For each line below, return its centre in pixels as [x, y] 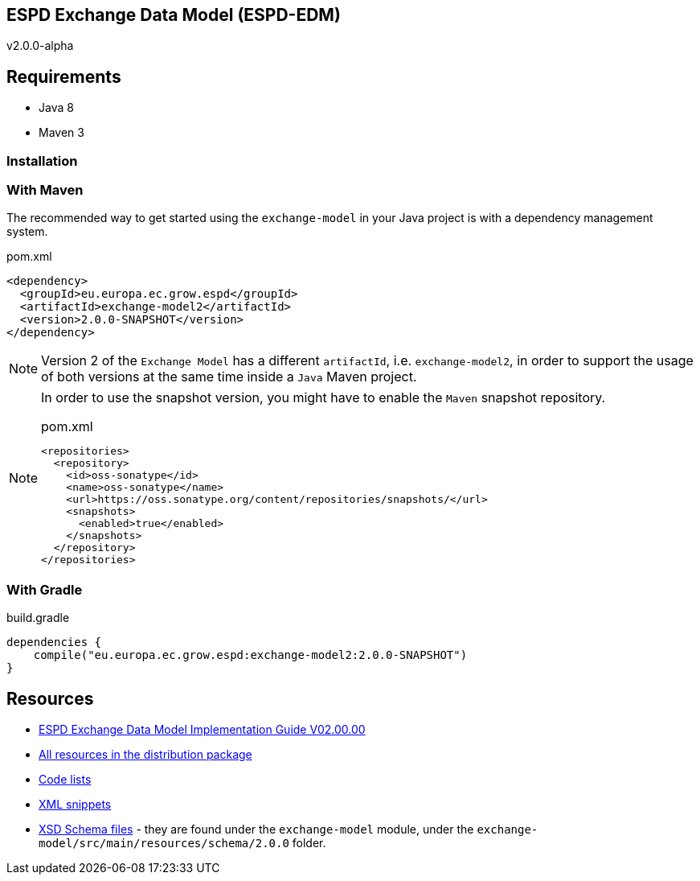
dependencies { [54, 642]
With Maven [45, 190]
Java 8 [56, 108]
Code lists [65, 779]
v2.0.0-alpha [40, 46]
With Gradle [45, 589]
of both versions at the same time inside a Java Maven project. [229, 377]
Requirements [64, 76]
